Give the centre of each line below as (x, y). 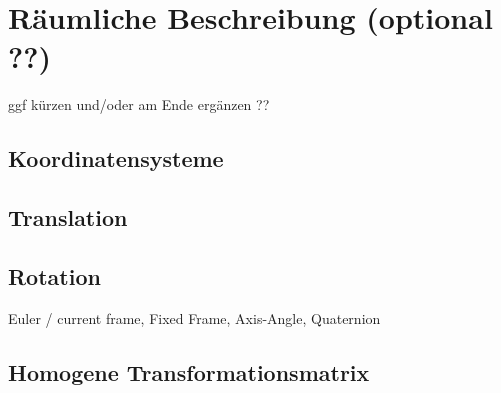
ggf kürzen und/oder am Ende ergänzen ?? (139, 104)
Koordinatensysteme (116, 158)
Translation (68, 217)
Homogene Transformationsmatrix (189, 371)
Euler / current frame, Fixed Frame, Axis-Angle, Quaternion (194, 317)
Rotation (54, 275)
